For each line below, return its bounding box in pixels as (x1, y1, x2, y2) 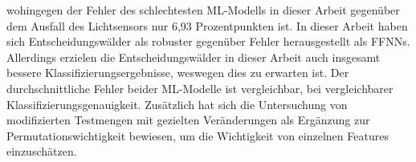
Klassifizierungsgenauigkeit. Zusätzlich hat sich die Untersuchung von (6, 95, 348, 112)
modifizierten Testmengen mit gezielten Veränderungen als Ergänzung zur (6, 111, 370, 128)
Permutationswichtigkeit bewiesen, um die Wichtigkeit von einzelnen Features (6, 127, 389, 144)
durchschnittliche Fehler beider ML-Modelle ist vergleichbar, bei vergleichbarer (6, 79, 394, 96)
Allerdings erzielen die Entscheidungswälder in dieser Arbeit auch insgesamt (6, 48, 381, 65)
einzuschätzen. (6, 143, 77, 160)
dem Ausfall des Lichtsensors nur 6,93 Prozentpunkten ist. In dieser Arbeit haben (6, 17, 408, 34)
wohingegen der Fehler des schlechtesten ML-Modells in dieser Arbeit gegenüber (6, 2, 400, 18)
